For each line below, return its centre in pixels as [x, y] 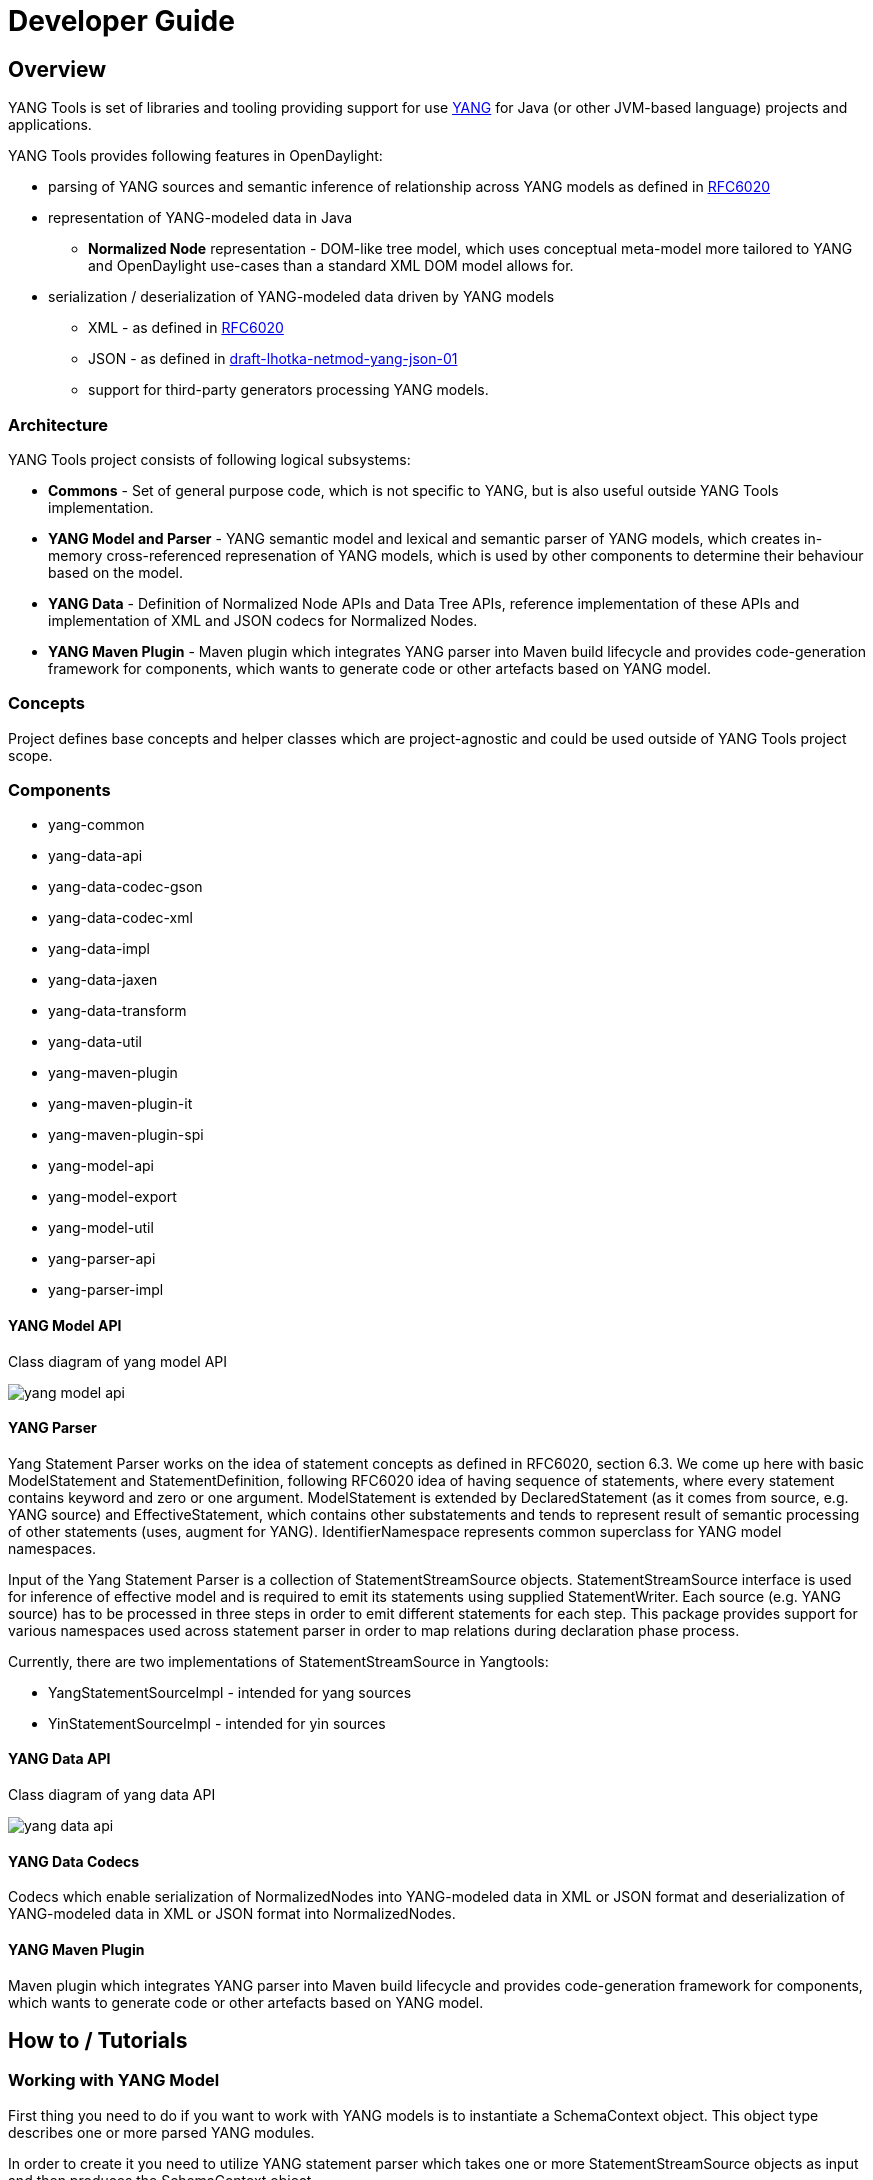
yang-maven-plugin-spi [126, 1135]
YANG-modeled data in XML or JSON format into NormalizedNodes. [232, 1914]
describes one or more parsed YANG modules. [161, 2132]
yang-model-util [101, 1228]
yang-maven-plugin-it [120, 1104]
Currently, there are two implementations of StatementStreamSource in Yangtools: [278, 1661]
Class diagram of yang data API [112, 1795]
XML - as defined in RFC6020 [186, 328]
